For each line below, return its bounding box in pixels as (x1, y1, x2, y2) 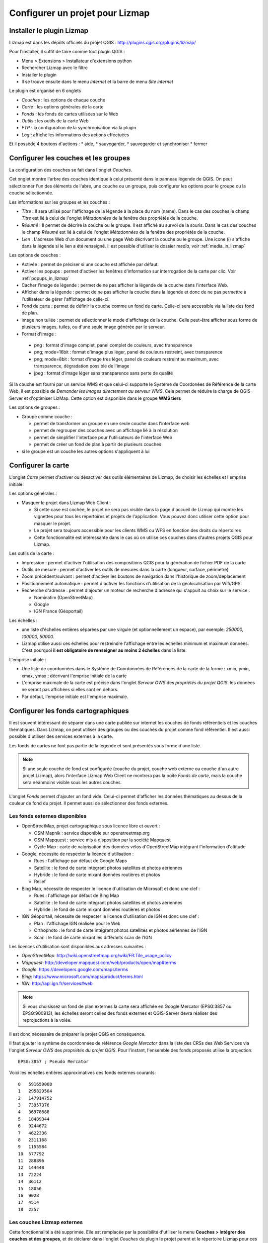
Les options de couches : (9, 252, 61, 258)
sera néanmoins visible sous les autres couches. (22, 780, 122, 786)
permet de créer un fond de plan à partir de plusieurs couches (34, 442, 161, 447)
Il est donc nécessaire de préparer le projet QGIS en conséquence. (9, 1031, 146, 1037)
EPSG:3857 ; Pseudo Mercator (18, 1059, 89, 1065)
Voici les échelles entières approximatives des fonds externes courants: (9, 1069, 156, 1076)
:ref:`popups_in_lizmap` (21, 275, 69, 281)
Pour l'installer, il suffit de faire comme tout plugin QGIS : (9, 49, 125, 55)
